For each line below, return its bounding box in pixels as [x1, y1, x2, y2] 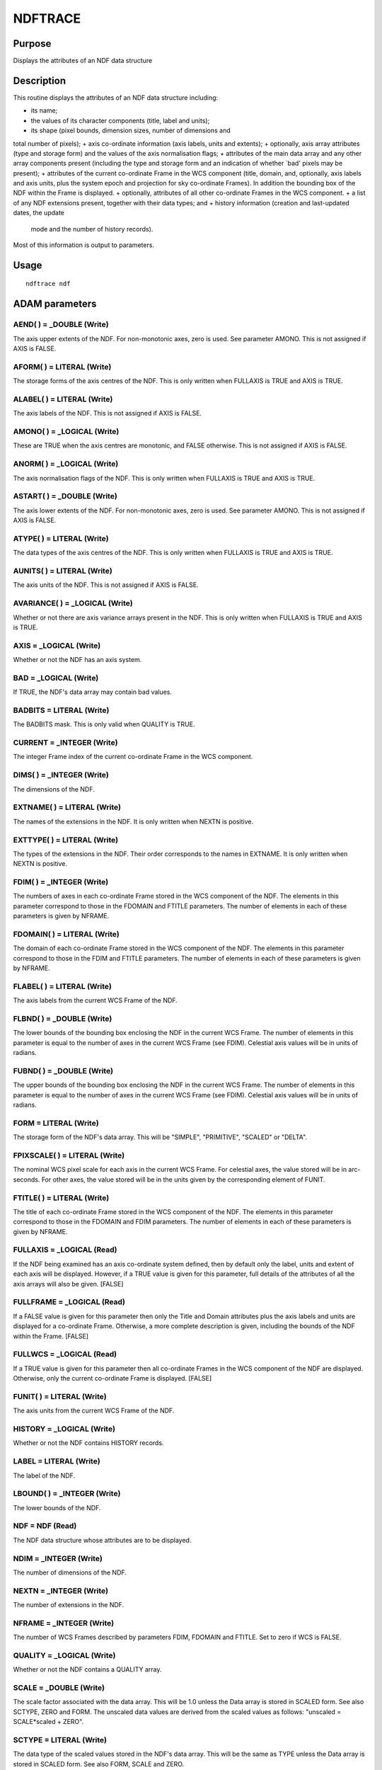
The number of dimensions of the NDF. [13, 1568, 127, 1577]
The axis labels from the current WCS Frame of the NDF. [13, 996, 178, 1005]
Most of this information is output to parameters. [13, 241, 155, 249]
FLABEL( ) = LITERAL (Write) [13, 981, 112, 991]
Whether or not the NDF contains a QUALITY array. [13, 1665, 162, 1674]
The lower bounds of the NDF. [13, 1503, 101, 1512]
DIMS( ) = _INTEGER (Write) [13, 770, 110, 780]
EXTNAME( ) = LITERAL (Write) [13, 802, 122, 812]
